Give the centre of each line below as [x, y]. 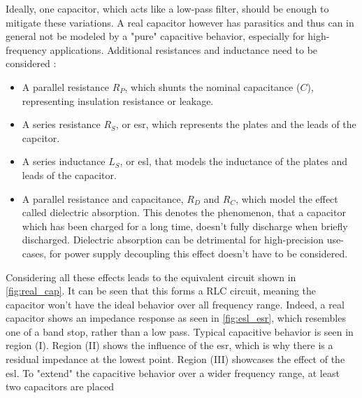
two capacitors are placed [60, 386]
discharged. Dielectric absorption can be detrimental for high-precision [173, 240]
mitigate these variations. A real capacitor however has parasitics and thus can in [180, 22]
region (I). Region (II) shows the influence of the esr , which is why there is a [169, 345]
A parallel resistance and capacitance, [103, 198]
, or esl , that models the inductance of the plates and [233, 161]
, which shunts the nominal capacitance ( [212, 86]
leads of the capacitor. [69, 175]
